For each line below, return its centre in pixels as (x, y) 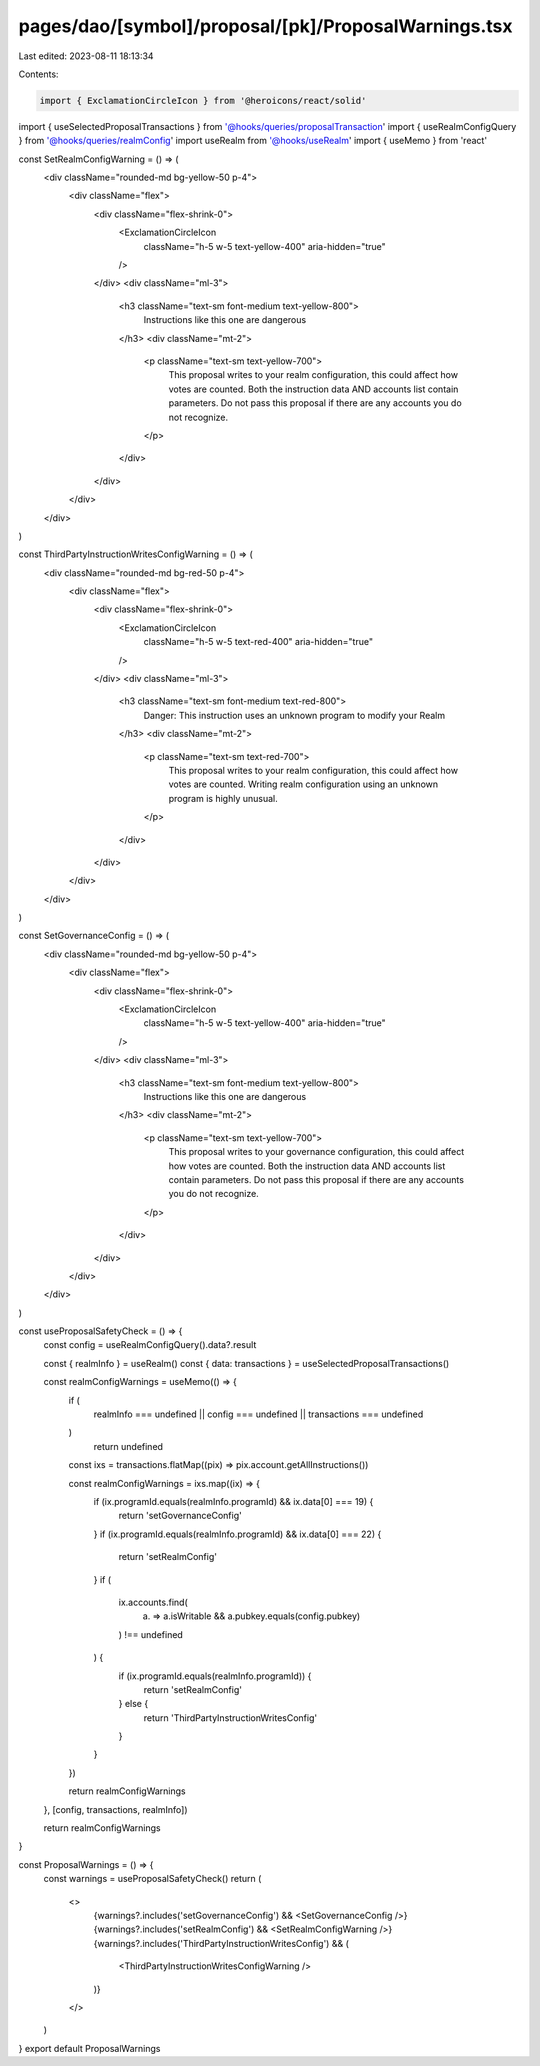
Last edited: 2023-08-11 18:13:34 (86, 56)
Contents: (38, 74)
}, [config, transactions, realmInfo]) (116, 1809)
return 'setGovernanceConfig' (180, 1516)
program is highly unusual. (223, 798)
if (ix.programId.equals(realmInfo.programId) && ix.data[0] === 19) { (233, 1501)
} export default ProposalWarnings (89, 2048)
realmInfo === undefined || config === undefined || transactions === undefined (258, 1414)
